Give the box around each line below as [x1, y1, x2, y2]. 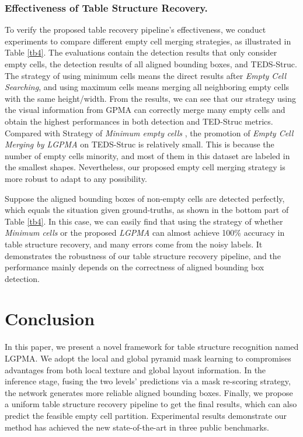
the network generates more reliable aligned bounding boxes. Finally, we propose [5, 386, 293, 398]
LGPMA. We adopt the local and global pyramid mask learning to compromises [5, 352, 291, 364]
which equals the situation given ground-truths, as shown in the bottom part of [5, 204, 289, 216]
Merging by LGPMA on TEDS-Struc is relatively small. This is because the [5, 138, 274, 150]
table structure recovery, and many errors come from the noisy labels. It [5, 238, 263, 250]
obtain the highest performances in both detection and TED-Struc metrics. [5, 115, 273, 127]
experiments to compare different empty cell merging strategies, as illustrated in [5, 35, 291, 47]
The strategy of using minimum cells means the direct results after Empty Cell [5, 69, 287, 81]
